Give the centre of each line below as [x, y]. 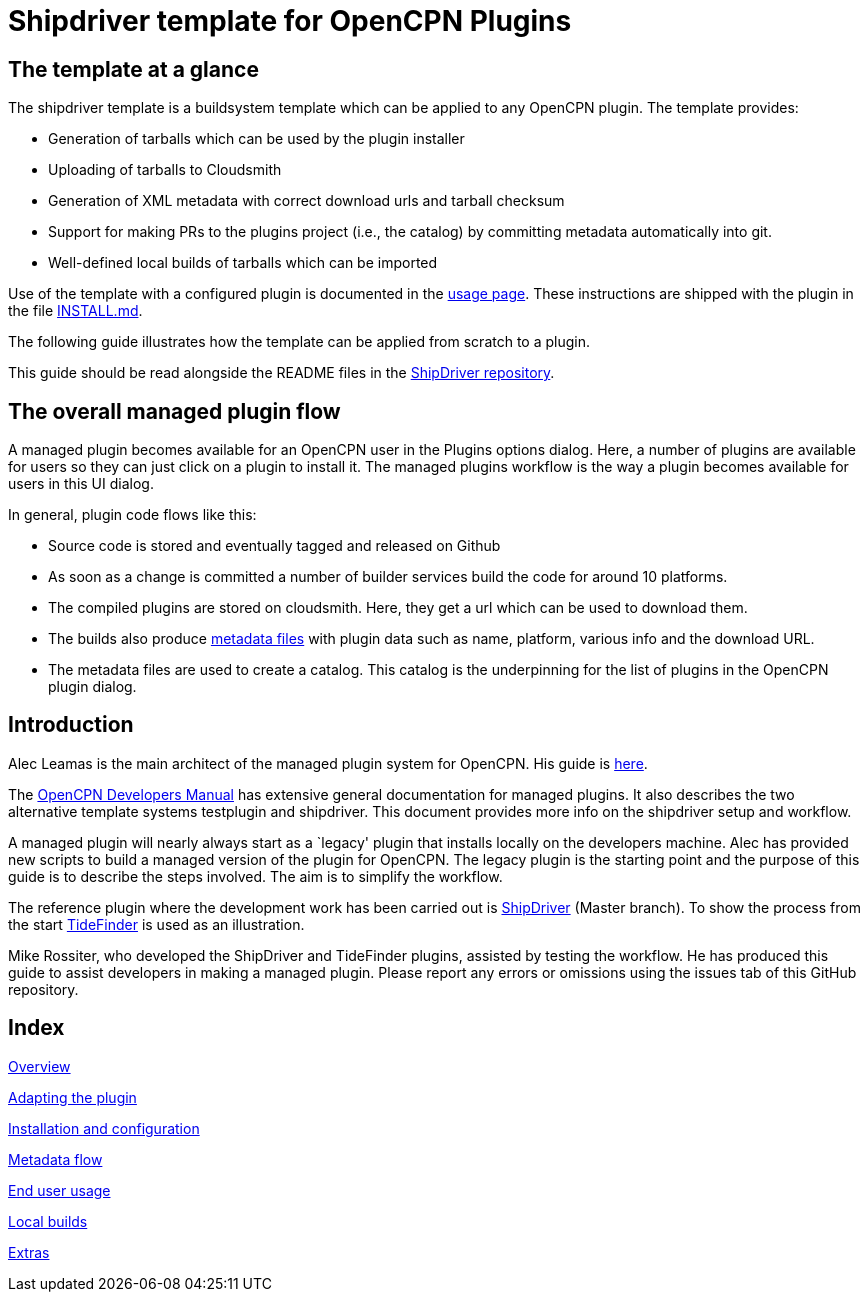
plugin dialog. [92, 687]
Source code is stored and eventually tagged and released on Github [274, 546]
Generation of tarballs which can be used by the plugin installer [256, 139]
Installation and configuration [104, 1128]
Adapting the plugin [72, 1097]
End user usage [59, 1190]
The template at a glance [133, 69]
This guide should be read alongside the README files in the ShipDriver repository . [281, 373]
